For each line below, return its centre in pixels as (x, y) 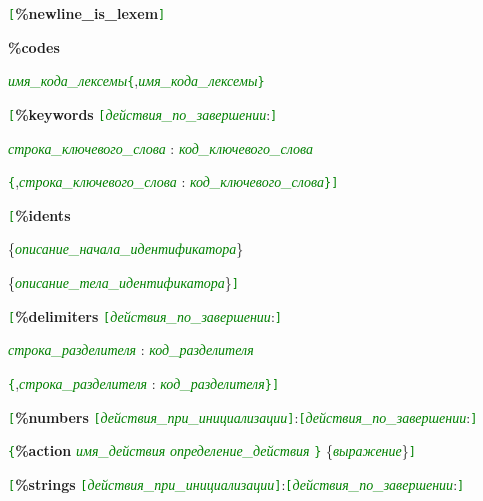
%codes (34, 46)
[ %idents (39, 214)
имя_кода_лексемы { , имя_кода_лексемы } (136, 80)
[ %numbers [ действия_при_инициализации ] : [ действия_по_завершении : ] (243, 416)
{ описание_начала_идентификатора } (126, 248)
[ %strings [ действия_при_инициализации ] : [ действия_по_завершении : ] (236, 483)
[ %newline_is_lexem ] (87, 13)
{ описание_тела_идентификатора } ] (124, 282)
